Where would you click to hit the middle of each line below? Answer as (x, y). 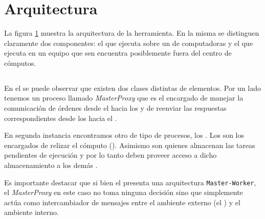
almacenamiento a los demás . (51, 165)
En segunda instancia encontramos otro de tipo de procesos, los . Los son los (124, 135)
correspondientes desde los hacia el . (61, 118)
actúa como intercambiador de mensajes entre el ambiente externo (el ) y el (122, 202)
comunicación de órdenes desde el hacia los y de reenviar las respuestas (115, 108)
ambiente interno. (31, 212)
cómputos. (20, 63)
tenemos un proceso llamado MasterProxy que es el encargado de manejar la (124, 98)
